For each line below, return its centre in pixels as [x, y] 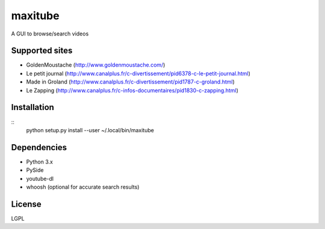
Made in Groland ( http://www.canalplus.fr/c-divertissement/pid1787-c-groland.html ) [130, 82]
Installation [32, 107]
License [26, 204]
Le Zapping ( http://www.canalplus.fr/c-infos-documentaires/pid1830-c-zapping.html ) [132, 90]
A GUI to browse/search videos [50, 34]
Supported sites [42, 51]
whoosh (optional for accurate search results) [83, 187]
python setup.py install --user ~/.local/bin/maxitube [90, 130]
